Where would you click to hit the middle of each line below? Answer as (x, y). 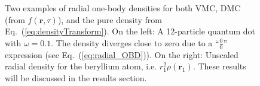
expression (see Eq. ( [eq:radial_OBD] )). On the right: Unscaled (122, 54)
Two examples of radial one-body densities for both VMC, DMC (123, 8)
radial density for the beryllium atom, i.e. (81, 66)
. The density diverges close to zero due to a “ (135, 42)
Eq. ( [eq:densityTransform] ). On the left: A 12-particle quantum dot (130, 31)
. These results (219, 66)
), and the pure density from (110, 19)
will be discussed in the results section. (76, 77)
